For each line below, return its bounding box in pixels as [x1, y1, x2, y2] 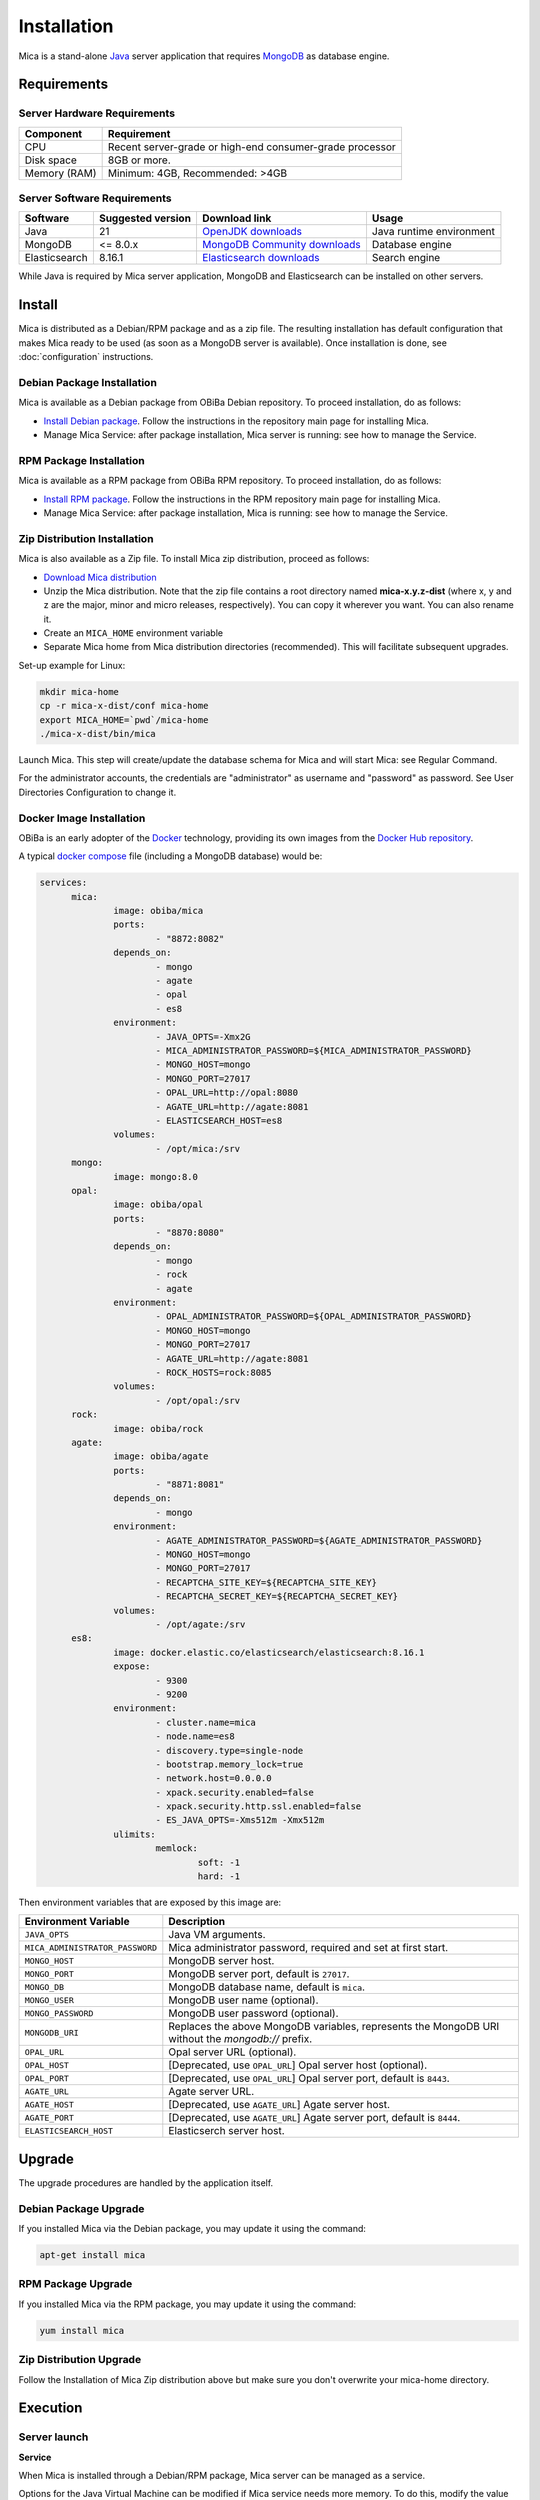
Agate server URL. [168, 2085, 255, 2099]
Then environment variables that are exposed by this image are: [18, 1896, 282, 1909]
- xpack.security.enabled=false [155, 1786, 314, 1798]
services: [39, 877, 88, 889]
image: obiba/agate [113, 1451, 209, 1462]
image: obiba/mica [113, 905, 204, 917]
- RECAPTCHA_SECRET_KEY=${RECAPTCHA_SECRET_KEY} [155, 1591, 399, 1602]
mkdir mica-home [39, 686, 120, 697]
